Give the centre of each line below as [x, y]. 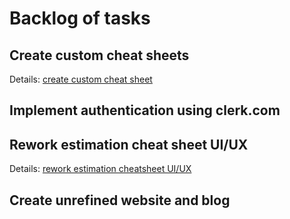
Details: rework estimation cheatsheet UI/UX [100, 169]
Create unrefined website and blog [120, 200]
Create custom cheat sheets [99, 55]
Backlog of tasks [80, 18]
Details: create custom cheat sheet [81, 79]
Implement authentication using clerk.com [145, 110]
